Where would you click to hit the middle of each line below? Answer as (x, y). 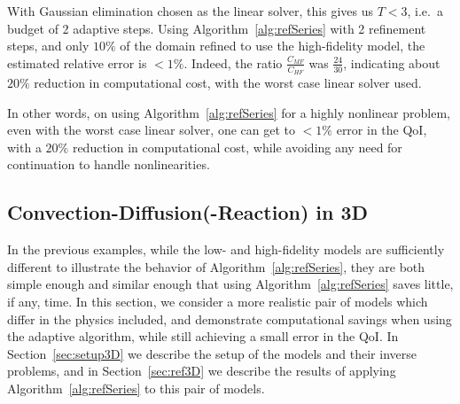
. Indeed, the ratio (233, 62)
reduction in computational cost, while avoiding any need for (237, 147)
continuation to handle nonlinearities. (109, 164)
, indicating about (392, 62)
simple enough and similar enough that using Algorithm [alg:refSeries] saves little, (230, 284)
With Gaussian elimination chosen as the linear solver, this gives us (190, 11)
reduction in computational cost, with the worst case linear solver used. (228, 83)
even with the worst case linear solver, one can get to (152, 130)
